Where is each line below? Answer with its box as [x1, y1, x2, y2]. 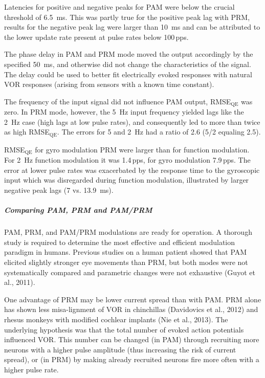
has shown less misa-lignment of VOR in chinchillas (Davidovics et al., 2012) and [4, 304, 258, 315]
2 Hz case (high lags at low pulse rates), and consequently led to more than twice [4, 116, 260, 127]
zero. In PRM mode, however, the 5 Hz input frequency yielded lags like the [4, 106, 244, 117]
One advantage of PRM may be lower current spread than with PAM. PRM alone [4, 294, 261, 304]
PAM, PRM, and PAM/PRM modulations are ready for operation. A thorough [4, 227, 252, 237]
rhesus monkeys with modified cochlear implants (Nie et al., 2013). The [4, 314, 228, 324]
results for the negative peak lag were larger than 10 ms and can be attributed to [4, 21, 260, 32]
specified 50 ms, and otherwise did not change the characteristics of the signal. [4, 58, 251, 69]
